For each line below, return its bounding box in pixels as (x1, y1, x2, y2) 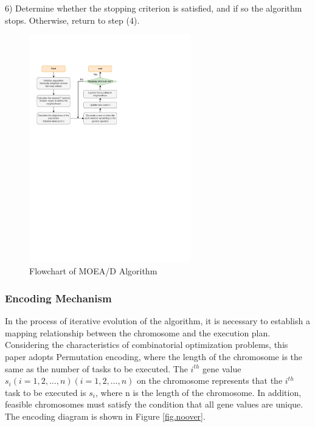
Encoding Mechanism (5, 291, 112, 305)
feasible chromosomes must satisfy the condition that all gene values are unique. (5, 398, 303, 411)
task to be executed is (5, 386, 86, 398)
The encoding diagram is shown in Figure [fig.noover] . (5, 410, 206, 423)
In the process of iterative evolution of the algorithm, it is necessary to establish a (5, 314, 310, 327)
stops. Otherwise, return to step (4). (5, 13, 140, 26)
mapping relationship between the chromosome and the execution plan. (5, 326, 271, 339)
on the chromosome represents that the (137, 374, 283, 387)
